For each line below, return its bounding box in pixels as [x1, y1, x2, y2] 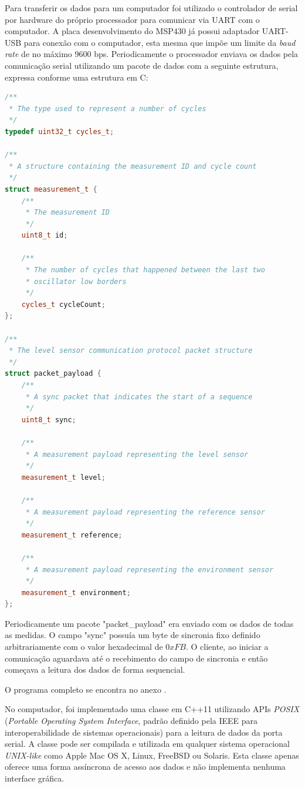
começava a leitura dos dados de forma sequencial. [5, 663, 185, 676]
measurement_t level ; [21, 473, 106, 482]
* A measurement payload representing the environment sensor [25, 565, 274, 574]
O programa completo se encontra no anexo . [5, 683, 167, 695]
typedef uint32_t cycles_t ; [5, 127, 114, 136]
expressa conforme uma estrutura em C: [5, 71, 148, 83]
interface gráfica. [5, 772, 65, 784]
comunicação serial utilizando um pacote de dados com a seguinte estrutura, [5, 59, 279, 71]
